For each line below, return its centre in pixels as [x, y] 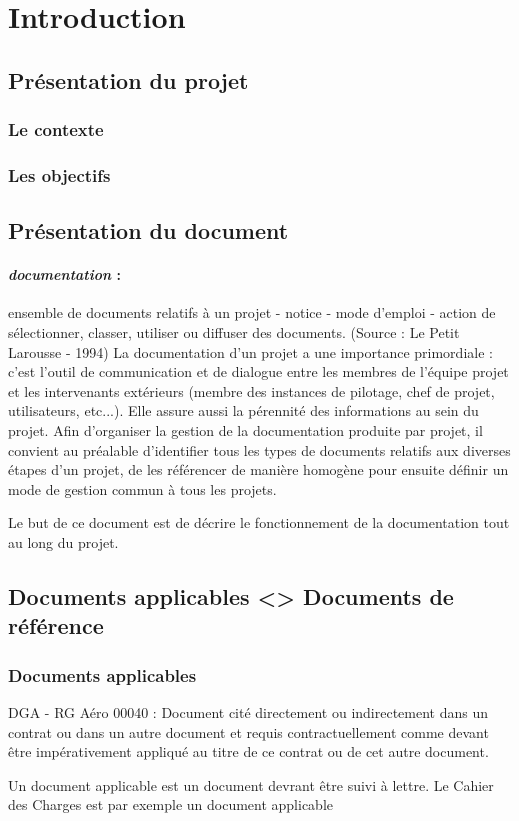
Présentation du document [148, 230]
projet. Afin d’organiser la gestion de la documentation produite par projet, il [245, 429]
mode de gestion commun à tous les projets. [142, 488]
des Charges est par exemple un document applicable [171, 804]
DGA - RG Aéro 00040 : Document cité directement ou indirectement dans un [248, 711]
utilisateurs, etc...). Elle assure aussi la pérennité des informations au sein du [243, 410]
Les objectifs [59, 174]
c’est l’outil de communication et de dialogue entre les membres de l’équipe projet [258, 371]
